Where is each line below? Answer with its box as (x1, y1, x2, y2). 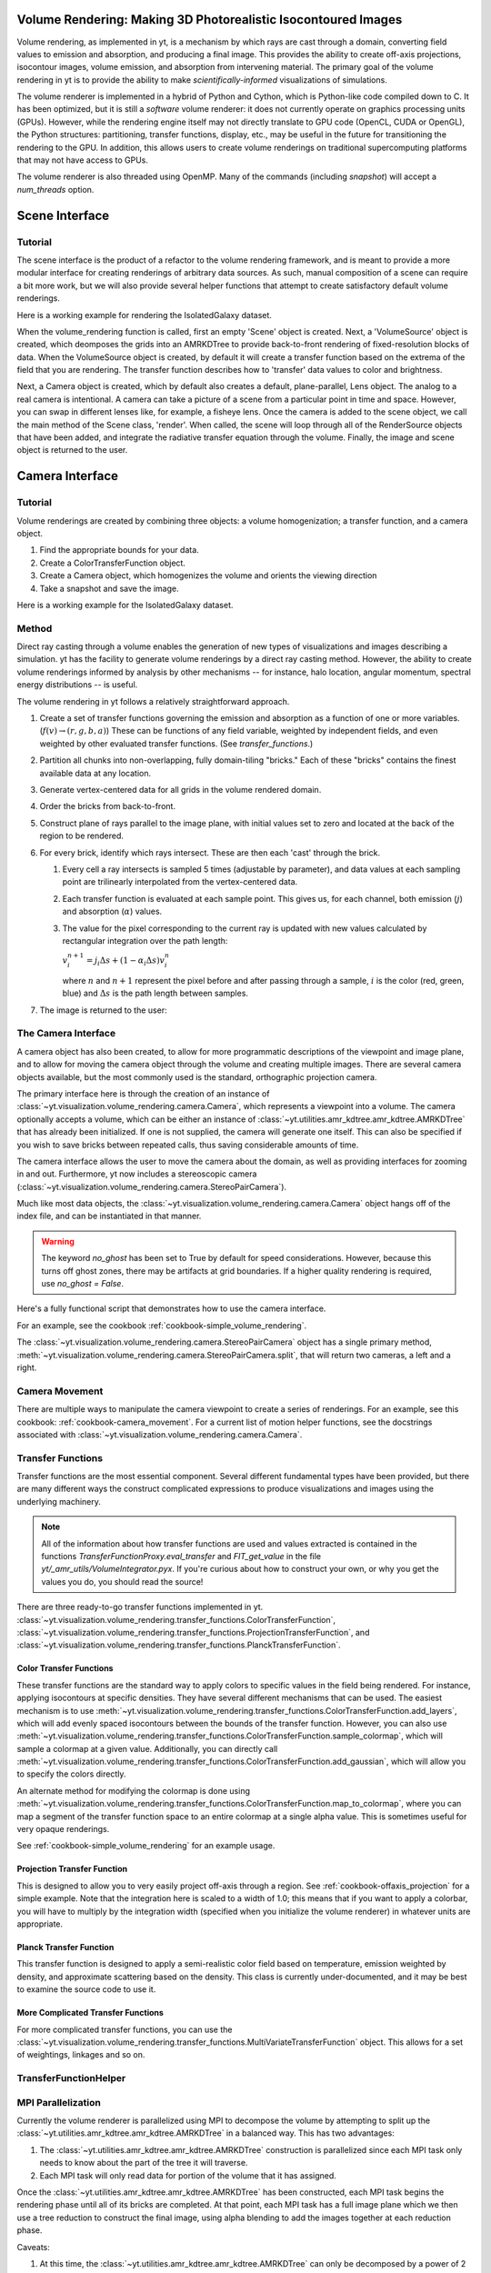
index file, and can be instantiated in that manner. (16, 1210, 202, 1222)
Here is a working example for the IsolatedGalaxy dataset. (16, 599, 234, 610)
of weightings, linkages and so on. (16, 2049, 145, 2060)
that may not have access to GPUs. (16, 155, 149, 165)
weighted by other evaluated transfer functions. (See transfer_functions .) (39, 737, 314, 749)
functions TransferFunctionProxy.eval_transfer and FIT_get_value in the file (41, 1551, 322, 1562)
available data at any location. (39, 767, 152, 778)
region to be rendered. (39, 830, 125, 841)
